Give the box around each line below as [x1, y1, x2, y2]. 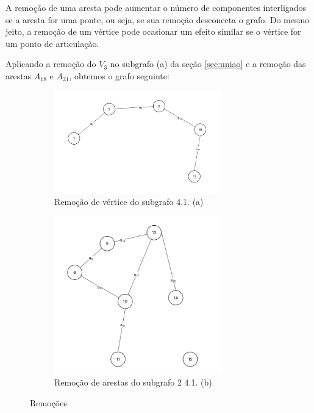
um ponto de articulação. [5, 37, 99, 49]
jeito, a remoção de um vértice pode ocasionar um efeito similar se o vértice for [5, 25, 301, 38]
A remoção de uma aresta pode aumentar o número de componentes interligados [5, 1, 307, 13]
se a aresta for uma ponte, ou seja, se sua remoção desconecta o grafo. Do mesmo [5, 13, 310, 26]
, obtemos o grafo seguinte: [69, 69, 169, 82]
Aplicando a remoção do [5, 57, 96, 70]
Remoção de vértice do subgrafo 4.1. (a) [54, 195, 204, 207]
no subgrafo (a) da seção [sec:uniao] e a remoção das [110, 57, 306, 70]
